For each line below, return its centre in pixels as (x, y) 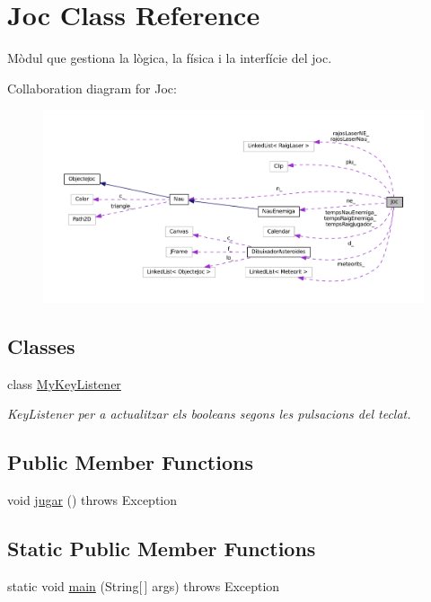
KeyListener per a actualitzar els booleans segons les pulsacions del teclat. (209, 414)
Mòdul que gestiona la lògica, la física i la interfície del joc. (170, 58)
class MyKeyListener (64, 383)
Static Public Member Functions (162, 549)
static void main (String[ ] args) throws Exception (144, 585)
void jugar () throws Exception (92, 500)
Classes (41, 345)
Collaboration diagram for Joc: (92, 88)
